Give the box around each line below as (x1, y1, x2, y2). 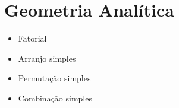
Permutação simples (18, 72, 91, 84)
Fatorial (18, 32, 47, 45)
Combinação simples (18, 91, 92, 104)
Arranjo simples (18, 52, 76, 64)
